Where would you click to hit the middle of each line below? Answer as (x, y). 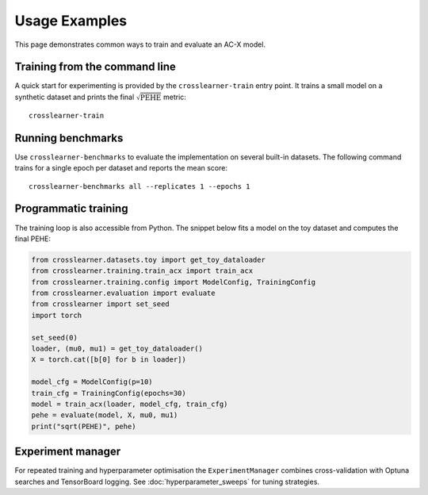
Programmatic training (71, 209)
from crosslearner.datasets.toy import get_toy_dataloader (148, 259)
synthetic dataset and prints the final (75, 97)
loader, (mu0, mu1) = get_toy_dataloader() (117, 349)
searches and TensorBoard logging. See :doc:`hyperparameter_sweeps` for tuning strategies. (167, 482)
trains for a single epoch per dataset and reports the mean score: (121, 168)
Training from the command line (95, 67)
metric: (174, 97)
